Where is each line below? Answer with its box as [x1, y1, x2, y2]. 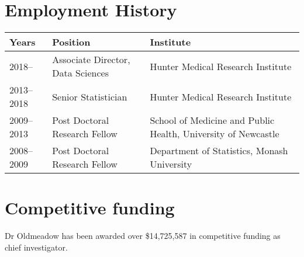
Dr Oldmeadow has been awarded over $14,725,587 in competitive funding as [5, 230, 281, 242]
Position [52, 35, 91, 49]
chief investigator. [5, 241, 68, 253]
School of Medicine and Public [150, 113, 275, 127]
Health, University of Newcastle [150, 127, 279, 141]
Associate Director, [52, 53, 130, 67]
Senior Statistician [52, 89, 127, 103]
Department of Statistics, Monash [150, 144, 288, 158]
